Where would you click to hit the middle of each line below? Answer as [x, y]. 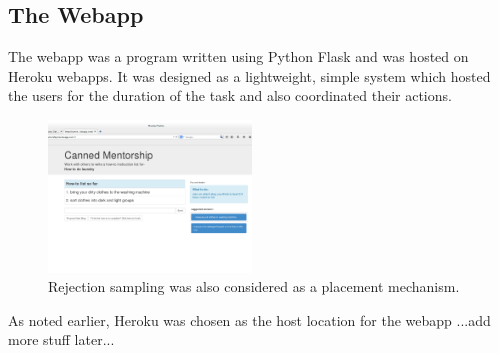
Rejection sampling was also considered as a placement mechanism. [254, 286]
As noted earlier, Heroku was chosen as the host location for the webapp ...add [249, 319]
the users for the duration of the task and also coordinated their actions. [230, 95]
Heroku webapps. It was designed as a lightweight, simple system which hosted [249, 75]
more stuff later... [61, 339]
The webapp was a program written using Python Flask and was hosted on [238, 56]
